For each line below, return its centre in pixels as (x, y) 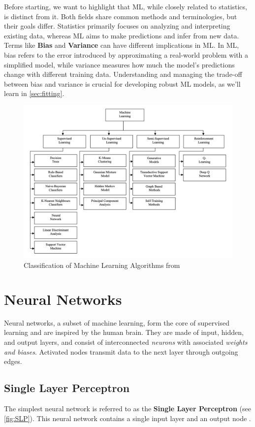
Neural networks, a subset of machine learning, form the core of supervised (117, 322)
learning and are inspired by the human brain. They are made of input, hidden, (124, 332)
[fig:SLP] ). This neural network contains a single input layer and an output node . (127, 418)
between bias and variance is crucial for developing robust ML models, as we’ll (122, 83)
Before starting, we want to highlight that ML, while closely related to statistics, (126, 6)
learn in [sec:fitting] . (34, 93)
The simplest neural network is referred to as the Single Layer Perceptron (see (127, 408)
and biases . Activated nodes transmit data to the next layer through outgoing (121, 351)
